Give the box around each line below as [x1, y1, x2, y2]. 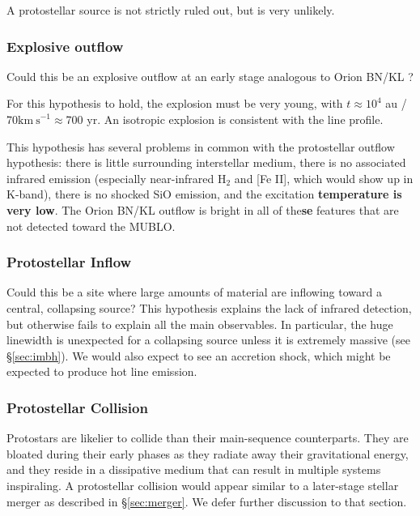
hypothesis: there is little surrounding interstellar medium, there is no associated [6, 154, 406, 171]
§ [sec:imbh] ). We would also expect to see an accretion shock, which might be [6, 347, 391, 364]
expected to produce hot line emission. [6, 363, 197, 380]
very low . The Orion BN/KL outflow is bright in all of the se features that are [6, 201, 399, 218]
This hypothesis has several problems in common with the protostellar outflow [6, 138, 395, 155]
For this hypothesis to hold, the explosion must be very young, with [6, 95, 343, 112]
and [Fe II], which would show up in [234, 169, 414, 186]
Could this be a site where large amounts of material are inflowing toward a [6, 284, 382, 301]
